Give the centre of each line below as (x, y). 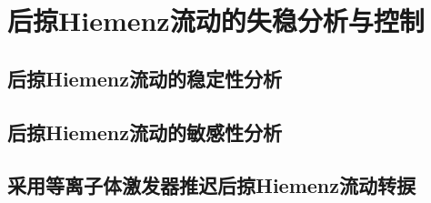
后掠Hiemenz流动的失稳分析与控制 (216, 20)
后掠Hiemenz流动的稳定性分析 (145, 78)
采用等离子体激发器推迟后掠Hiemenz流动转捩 (211, 185)
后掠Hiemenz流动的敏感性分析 (145, 132)
